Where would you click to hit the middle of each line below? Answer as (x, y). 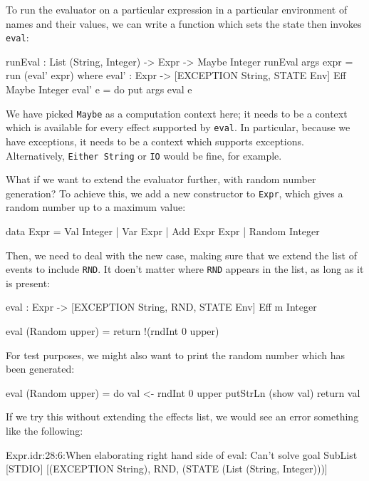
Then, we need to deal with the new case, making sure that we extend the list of (181, 255)
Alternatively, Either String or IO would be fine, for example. (144, 155)
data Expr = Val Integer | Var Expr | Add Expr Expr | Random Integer (163, 231)
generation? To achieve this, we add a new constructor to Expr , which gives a (175, 193)
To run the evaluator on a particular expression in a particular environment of (177, 9)
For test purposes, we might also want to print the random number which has (175, 355)
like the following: (45, 431)
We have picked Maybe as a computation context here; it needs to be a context (177, 113)
